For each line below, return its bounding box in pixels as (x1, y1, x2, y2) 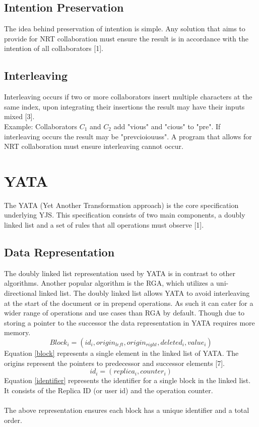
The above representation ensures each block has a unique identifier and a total (4, 404, 249, 415)
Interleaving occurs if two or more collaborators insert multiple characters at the (4, 91, 252, 102)
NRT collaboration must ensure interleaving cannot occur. (4, 141, 183, 151)
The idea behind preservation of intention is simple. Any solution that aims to (4, 23, 245, 34)
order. (4, 414, 22, 425)
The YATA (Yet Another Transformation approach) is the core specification (4, 199, 239, 210)
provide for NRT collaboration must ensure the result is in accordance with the (4, 33, 248, 43)
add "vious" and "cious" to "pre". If (113, 121, 221, 131)
